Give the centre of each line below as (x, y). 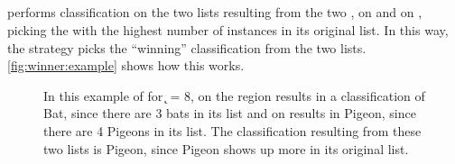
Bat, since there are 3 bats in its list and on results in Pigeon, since (230, 113)
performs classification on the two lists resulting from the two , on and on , (215, 12)
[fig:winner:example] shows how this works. (126, 65)
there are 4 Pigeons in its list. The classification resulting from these (232, 130)
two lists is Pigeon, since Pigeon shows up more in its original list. (226, 148)
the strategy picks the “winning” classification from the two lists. (187, 47)
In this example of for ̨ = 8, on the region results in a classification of (234, 95)
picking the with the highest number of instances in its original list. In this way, (228, 29)
